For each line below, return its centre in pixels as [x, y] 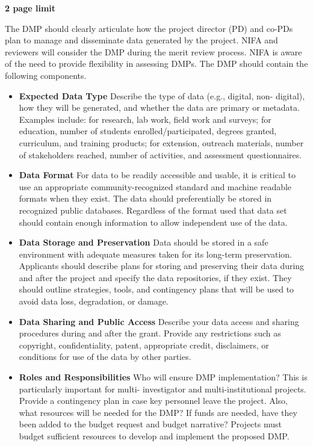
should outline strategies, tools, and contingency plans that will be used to [156, 289]
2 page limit [30, 8]
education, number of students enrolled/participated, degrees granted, [148, 131]
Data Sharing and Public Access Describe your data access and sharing [159, 321]
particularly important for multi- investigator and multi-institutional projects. [163, 389]
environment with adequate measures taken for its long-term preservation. [155, 254]
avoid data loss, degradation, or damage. [94, 301]
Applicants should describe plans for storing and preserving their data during [162, 266]
